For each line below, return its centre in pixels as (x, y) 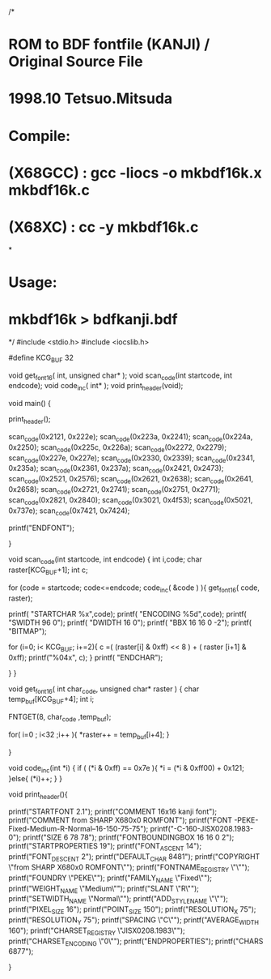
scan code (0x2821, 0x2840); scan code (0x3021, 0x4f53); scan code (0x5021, (131, 500)
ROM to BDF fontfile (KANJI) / (109, 45)
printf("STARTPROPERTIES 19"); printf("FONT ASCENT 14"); (105, 847)
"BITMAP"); (28, 631)
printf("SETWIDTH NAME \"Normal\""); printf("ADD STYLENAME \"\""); (118, 900)
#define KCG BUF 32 (41, 358)
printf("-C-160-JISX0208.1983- (202, 829)
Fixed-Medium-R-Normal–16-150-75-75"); (78, 829)
